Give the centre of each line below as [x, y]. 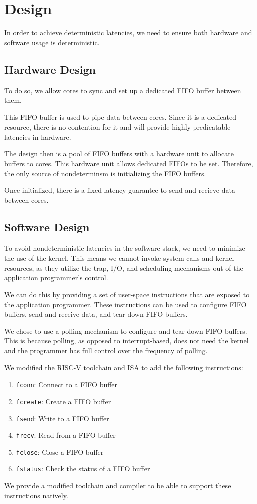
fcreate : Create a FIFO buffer [63, 401]
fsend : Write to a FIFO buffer [62, 418]
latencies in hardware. [38, 136]
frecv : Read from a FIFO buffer [66, 435]
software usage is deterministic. [52, 42]
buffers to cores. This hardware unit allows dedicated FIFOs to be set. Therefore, [129, 163]
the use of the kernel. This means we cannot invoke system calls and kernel [119, 258]
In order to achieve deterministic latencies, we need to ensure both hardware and [128, 32]
